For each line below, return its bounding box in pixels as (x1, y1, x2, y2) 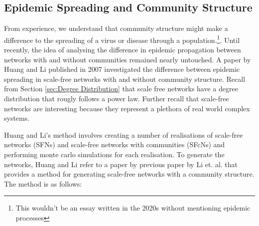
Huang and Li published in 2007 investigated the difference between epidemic (4, 64, 240, 74)
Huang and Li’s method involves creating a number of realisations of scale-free (4, 129, 243, 140)
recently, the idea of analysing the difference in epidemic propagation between (4, 44, 241, 55)
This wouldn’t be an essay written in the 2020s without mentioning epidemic (15, 203, 251, 213)
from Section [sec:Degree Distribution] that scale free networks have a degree (4, 83, 238, 94)
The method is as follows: (4, 178, 82, 189)
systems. (4, 113, 30, 123)
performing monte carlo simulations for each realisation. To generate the (4, 149, 225, 159)
